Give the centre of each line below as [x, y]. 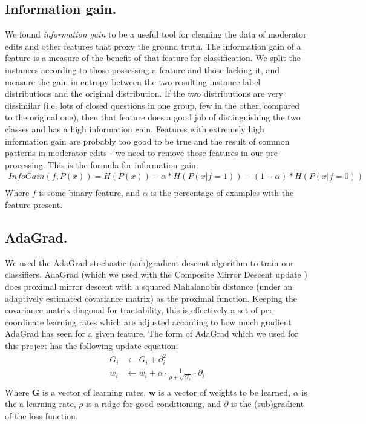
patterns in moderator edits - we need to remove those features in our [134, 153]
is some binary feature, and [89, 193]
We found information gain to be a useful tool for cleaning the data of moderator [156, 34]
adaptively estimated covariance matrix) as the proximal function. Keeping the [151, 298]
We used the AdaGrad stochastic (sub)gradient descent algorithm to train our [149, 262]
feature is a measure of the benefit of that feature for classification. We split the [153, 58]
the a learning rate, [41, 404]
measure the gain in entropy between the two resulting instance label [133, 81]
